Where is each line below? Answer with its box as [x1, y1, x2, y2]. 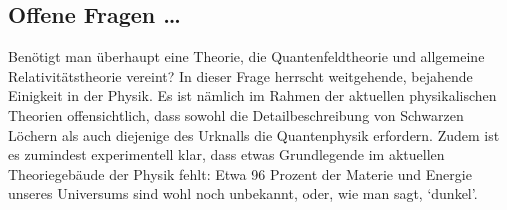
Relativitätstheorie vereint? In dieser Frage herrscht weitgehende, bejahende [8, 65, 473, 86]
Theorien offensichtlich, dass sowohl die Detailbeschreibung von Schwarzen [8, 104, 464, 125]
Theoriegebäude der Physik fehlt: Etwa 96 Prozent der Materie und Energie [8, 163, 472, 184]
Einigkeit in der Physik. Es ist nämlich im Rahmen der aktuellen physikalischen [8, 85, 497, 106]
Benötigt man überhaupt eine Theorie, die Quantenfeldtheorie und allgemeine [8, 46, 485, 67]
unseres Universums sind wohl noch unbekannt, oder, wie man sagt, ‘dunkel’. [8, 183, 478, 204]
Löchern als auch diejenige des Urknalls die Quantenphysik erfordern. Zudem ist [8, 124, 500, 145]
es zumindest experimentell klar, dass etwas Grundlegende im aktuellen [8, 144, 445, 165]
